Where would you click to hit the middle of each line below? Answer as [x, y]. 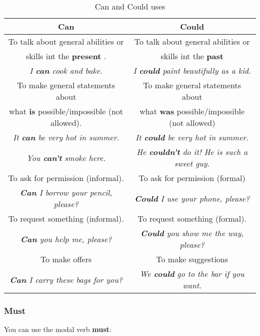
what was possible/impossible [192, 111]
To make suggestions [192, 259]
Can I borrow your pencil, [66, 192]
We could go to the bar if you [192, 274]
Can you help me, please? [66, 239]
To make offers [66, 259]
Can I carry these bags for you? [66, 279]
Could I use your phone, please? [192, 198]
